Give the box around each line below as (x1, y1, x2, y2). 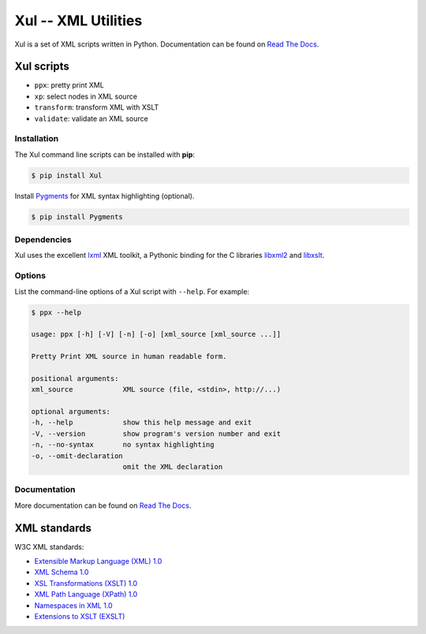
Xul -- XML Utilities (14, 12, 143, 29)
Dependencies (14, 234, 73, 245)
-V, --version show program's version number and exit (31, 429, 282, 438)
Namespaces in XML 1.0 (34, 600, 114, 610)
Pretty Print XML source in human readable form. (31, 352, 227, 361)
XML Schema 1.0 (34, 568, 89, 577)
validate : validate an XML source (34, 114, 149, 123)
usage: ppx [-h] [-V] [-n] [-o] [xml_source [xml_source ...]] (31, 330, 282, 339)
